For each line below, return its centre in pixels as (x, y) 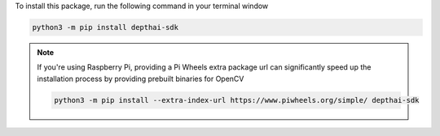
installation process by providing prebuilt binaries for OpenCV (141, 79)
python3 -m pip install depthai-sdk (106, 27)
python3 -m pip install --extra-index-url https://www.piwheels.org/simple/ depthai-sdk (237, 100)
